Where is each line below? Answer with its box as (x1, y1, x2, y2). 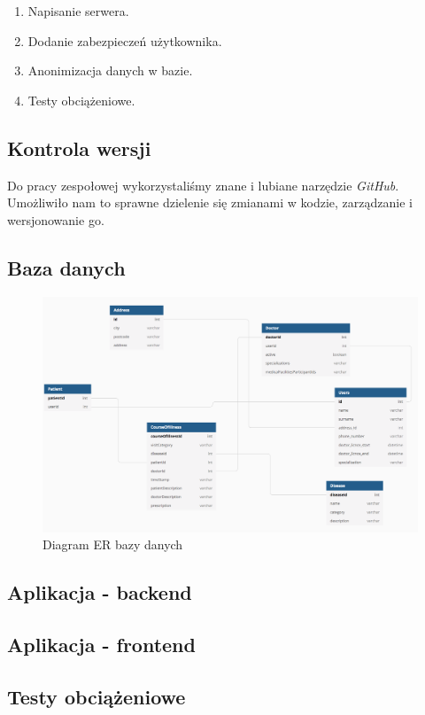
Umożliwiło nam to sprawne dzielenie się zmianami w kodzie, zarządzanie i (7, 193, 413, 212)
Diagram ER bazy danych (42, 535, 183, 554)
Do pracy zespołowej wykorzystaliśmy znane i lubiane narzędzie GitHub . (7, 175, 399, 194)
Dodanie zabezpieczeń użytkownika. (27, 31, 222, 50)
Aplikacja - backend (7, 579, 192, 606)
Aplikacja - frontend (7, 631, 196, 658)
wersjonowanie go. (7, 210, 104, 229)
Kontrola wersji (7, 134, 151, 161)
